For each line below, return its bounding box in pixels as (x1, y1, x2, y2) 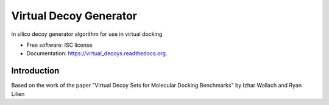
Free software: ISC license (26, 41, 93, 49)
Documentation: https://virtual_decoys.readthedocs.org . (26, 50, 168, 57)
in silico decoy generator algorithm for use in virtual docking (11, 30, 163, 38)
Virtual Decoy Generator (11, 9, 137, 22)
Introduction (11, 66, 60, 76)
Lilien (11, 90, 25, 97)
